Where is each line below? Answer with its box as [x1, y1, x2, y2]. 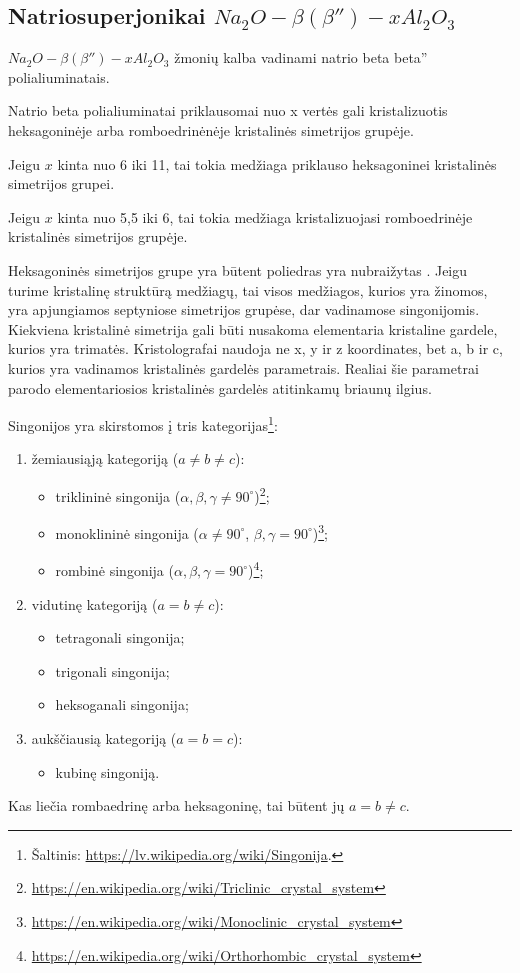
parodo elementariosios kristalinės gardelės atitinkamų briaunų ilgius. [8, 377, 432, 398]
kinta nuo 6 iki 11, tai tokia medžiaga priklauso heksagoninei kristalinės [57, 153, 497, 174]
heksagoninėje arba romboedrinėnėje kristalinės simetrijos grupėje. [8, 119, 414, 140]
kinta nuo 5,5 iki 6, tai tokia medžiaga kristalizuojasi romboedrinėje [57, 206, 473, 227]
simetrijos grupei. [8, 173, 115, 194]
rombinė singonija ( [55, 560, 174, 581]
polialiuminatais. [8, 66, 110, 87]
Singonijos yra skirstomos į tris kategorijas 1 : [8, 412, 278, 435]
